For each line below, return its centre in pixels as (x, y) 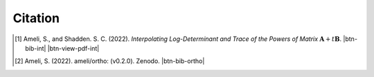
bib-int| (36, 48)
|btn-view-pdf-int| (73, 48)
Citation (36, 18)
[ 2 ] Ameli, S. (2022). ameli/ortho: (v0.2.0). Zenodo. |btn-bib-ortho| (110, 61)
